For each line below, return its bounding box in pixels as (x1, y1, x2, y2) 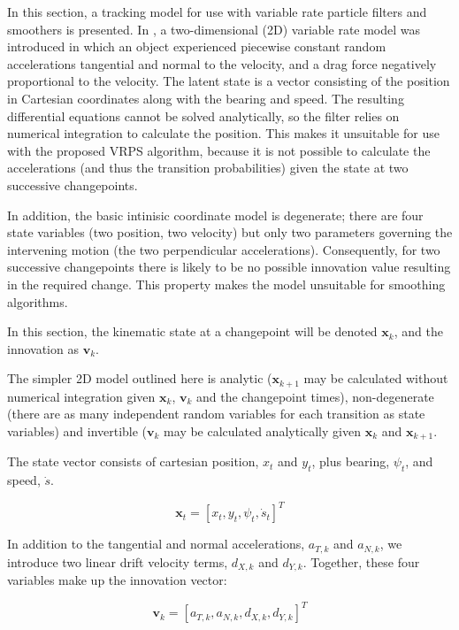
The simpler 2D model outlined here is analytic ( (7, 369, 272, 388)
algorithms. (7, 292, 68, 311)
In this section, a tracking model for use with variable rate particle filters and (7, 3, 427, 20)
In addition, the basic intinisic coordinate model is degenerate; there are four (7, 205, 424, 224)
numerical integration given (7, 387, 156, 405)
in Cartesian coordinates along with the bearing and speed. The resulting (7, 88, 404, 107)
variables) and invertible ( (7, 421, 148, 440)
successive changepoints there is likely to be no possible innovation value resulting (7, 257, 451, 276)
